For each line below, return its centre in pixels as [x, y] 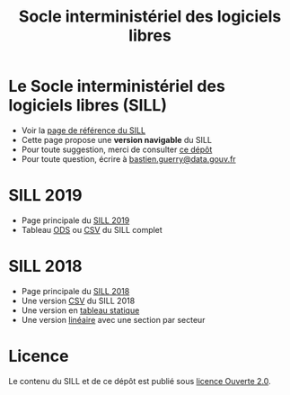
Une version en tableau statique [80, 310]
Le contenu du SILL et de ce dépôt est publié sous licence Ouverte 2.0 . [140, 381]
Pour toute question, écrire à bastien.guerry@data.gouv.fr [128, 158]
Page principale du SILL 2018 [75, 291]
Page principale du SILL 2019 [75, 220]
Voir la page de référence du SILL [83, 130]
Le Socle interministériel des [117, 86]
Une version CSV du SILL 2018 [78, 301]
